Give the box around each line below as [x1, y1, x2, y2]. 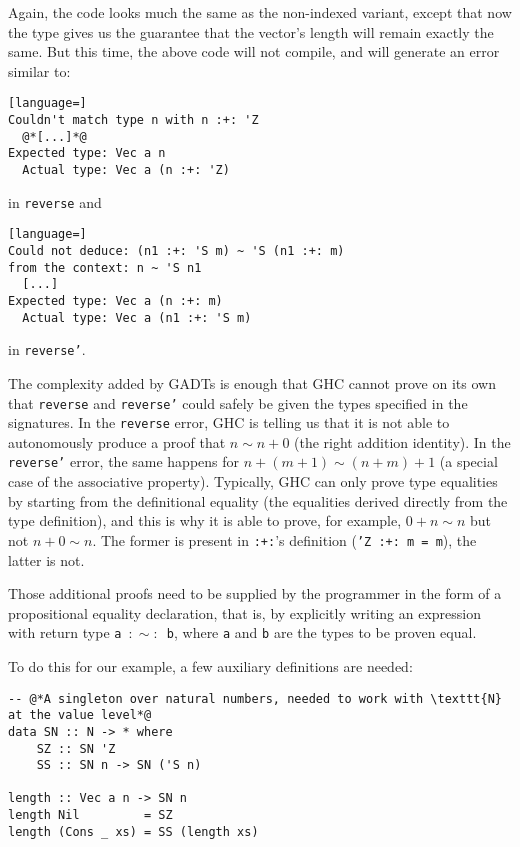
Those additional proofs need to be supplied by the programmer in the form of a [8, 583, 502, 604]
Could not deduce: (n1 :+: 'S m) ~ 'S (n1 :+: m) [8, 243, 345, 258]
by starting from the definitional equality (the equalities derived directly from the [8, 490, 508, 511]
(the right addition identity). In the [294, 431, 511, 452]
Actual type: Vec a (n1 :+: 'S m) [22, 310, 252, 325]
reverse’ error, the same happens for [8, 451, 240, 472]
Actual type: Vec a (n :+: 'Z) [22, 163, 230, 177]
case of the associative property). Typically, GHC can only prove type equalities [8, 471, 498, 492]
